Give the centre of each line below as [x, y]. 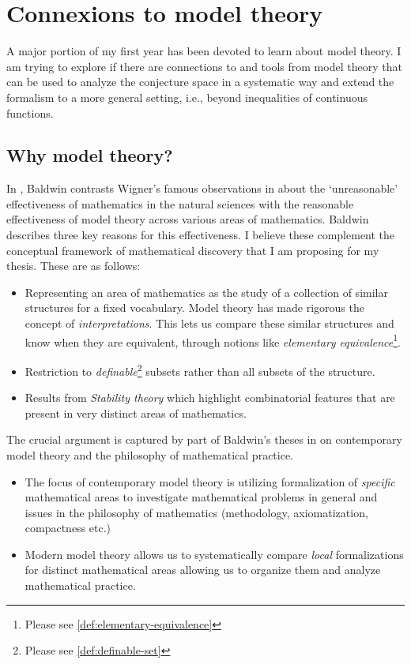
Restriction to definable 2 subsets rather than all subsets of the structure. [200, 370]
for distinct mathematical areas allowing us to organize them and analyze [203, 570]
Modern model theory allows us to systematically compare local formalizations [214, 554]
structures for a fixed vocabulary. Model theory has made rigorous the [194, 308]
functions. [30, 113]
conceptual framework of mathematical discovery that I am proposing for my [193, 250]
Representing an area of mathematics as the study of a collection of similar [206, 292]
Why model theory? [90, 155]
